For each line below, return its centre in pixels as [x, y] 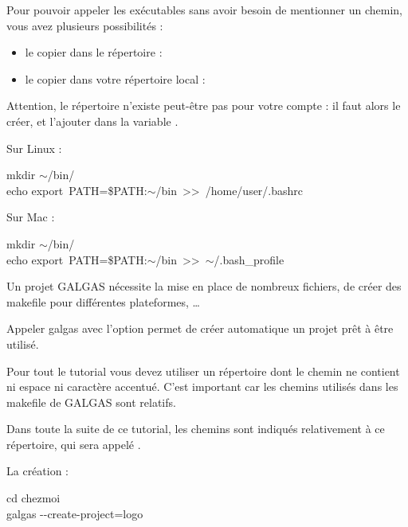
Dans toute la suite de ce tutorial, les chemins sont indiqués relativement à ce [196, 429]
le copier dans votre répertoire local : [115, 78]
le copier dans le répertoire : [94, 52]
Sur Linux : [34, 148]
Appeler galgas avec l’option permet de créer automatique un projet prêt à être [200, 328]
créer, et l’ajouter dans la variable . [92, 121]
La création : [38, 471]
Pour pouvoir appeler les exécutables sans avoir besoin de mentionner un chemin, [204, 10]
